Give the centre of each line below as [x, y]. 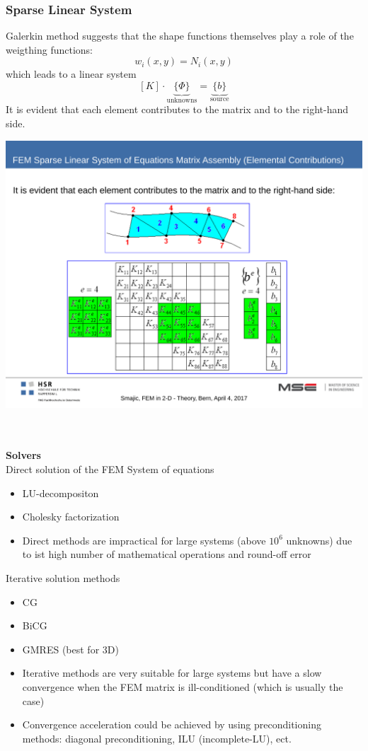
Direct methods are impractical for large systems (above [144, 540]
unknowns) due [319, 540]
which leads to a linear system [71, 74]
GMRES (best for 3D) [70, 649]
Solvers [23, 455]
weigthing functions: [49, 49]
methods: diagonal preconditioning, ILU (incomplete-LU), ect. [157, 738]
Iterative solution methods [63, 577]
